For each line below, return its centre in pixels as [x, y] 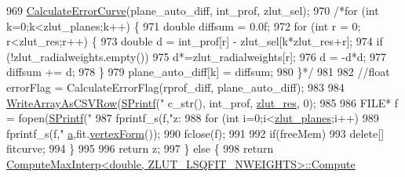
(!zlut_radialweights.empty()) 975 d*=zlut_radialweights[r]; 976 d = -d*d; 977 [197, 56]
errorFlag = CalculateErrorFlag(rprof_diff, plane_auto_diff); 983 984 [175, 87]
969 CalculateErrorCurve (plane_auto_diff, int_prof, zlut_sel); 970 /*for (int [193, 10]
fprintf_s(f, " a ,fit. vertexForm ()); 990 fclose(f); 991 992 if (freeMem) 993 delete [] [195, 133]
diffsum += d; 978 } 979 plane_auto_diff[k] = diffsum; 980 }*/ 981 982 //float [198, 72]
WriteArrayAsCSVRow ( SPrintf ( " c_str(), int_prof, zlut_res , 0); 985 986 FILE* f [202, 102]
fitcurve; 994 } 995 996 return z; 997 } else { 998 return [140, 148]
